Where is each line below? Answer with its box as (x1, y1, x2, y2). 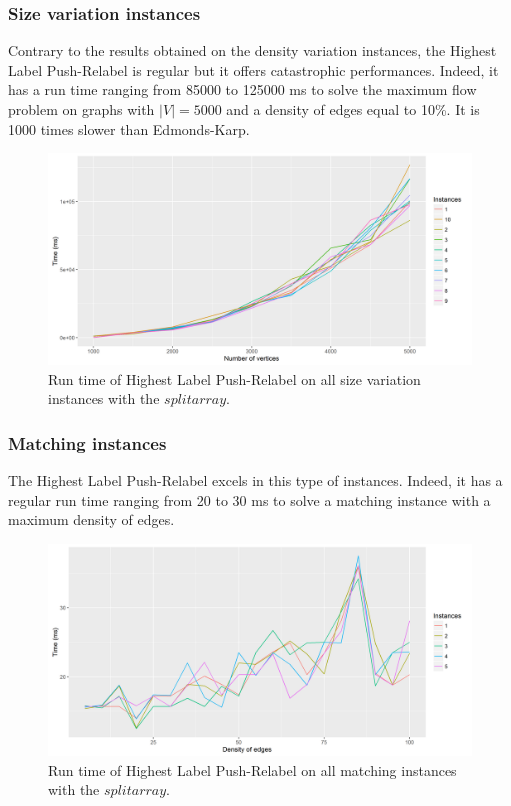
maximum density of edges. (8, 509, 175, 530)
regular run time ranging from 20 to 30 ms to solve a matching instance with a (8, 489, 491, 510)
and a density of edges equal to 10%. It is (226, 99, 480, 119)
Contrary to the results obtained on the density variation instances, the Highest (8, 40, 497, 61)
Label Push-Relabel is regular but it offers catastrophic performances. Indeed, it (8, 59, 499, 80)
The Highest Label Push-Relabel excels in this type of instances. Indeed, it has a (8, 470, 503, 491)
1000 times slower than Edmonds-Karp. (8, 118, 250, 139)
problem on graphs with (8, 99, 155, 119)
